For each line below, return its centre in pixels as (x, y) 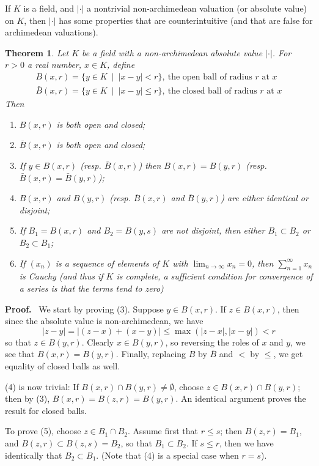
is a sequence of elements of (107, 263)
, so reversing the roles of (212, 342)
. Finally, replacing (151, 354)
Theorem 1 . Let (37, 52)
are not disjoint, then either (213, 230)
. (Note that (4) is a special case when (167, 455)
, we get (288, 354)
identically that (34, 455)
